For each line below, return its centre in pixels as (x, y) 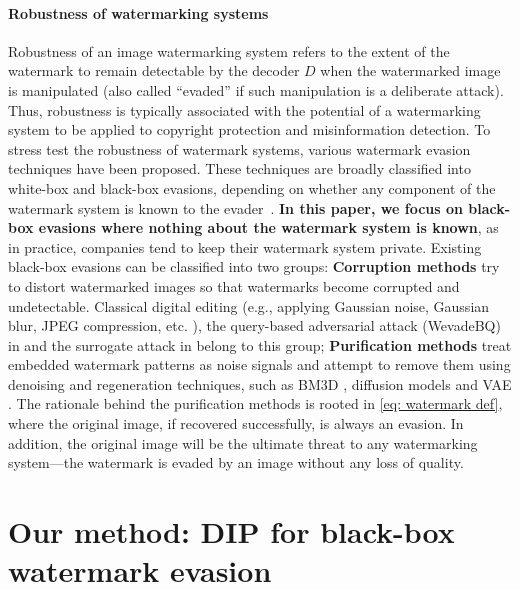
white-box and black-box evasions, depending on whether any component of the (252, 187)
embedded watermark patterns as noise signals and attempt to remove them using (259, 364)
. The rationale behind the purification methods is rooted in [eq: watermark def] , (255, 403)
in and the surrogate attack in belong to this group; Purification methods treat (260, 344)
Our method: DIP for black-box (231, 531)
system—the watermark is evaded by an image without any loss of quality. (236, 462)
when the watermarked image (410, 70)
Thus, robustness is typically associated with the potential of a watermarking (244, 109)
